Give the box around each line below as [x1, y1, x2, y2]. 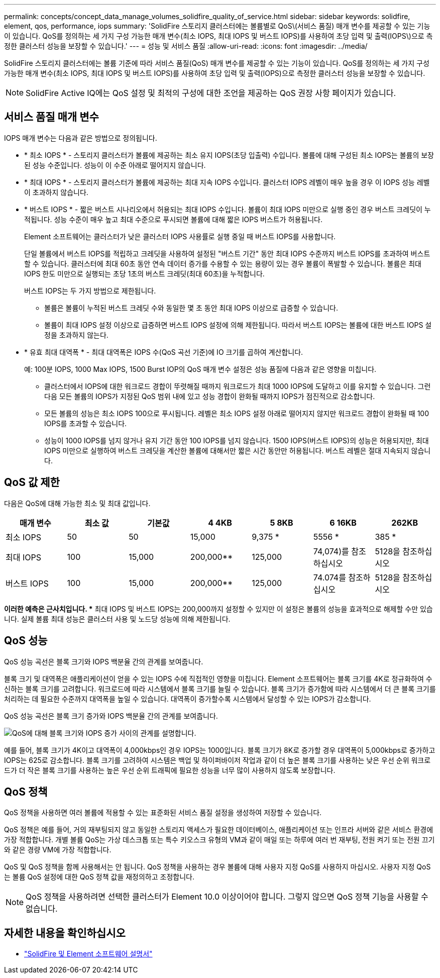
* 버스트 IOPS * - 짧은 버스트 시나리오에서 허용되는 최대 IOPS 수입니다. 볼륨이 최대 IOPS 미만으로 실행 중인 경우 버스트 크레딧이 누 [24, 205, 431, 214]
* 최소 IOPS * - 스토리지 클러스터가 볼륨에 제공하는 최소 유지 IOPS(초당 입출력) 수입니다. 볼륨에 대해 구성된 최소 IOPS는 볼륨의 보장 [24, 150, 434, 159]
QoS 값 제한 [4, 476, 60, 489]
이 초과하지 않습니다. [24, 187, 88, 197]
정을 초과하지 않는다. [44, 330, 108, 339]
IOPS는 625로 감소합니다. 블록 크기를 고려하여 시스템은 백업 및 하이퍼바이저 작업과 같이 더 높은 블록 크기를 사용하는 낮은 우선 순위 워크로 [4, 755, 431, 764]
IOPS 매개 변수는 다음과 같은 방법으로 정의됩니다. [4, 133, 157, 142]
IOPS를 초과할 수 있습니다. [44, 419, 127, 428]
